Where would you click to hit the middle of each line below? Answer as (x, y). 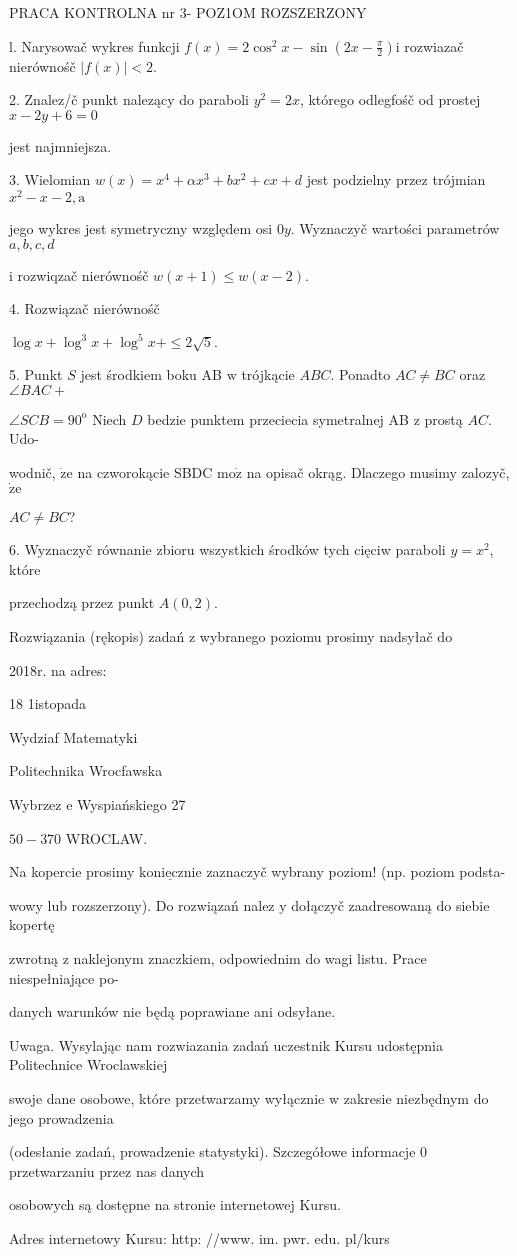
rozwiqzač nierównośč (83, 274)
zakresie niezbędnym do (416, 1097)
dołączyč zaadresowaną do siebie (390, 904)
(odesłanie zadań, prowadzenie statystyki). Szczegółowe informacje (212, 1151)
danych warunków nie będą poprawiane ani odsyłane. (172, 1011)
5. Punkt (36, 374)
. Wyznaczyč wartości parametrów (395, 228)
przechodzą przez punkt (82, 602)
